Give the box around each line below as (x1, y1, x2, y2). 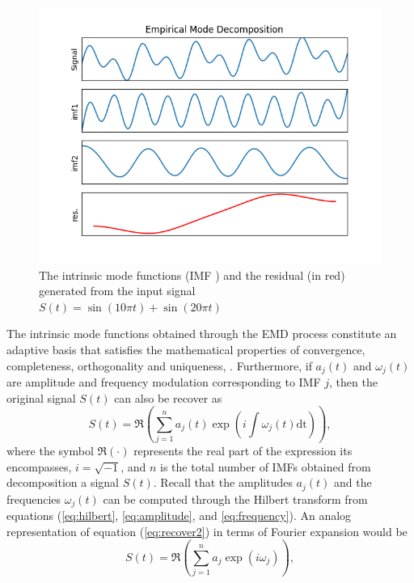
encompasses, (6, 458, 72, 475)
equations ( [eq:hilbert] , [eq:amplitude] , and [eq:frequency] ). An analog (6, 507, 352, 524)
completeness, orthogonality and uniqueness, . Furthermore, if (6, 357, 312, 374)
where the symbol (6, 441, 94, 458)
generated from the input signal (39, 282, 196, 299)
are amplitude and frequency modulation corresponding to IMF (6, 374, 321, 391)
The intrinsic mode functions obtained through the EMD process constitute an (6, 325, 397, 342)
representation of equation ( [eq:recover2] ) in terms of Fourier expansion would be (6, 522, 408, 539)
